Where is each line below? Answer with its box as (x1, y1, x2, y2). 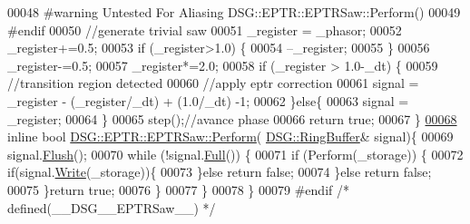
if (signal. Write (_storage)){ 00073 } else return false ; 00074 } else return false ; (7, 162, 432, 181)
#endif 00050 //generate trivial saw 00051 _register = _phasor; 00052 (7, 20, 402, 39)
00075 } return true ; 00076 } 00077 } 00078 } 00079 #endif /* (7, 180, 349, 199)
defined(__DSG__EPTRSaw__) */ (7, 198, 216, 217)
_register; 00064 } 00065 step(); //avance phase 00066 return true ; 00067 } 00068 (7, 109, 457, 128)
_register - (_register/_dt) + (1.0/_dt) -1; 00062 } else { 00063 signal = (7, 91, 409, 110)
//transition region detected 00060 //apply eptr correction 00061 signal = (7, 73, 419, 93)
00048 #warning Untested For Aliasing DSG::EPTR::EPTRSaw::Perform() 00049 (7, 3, 461, 21)
